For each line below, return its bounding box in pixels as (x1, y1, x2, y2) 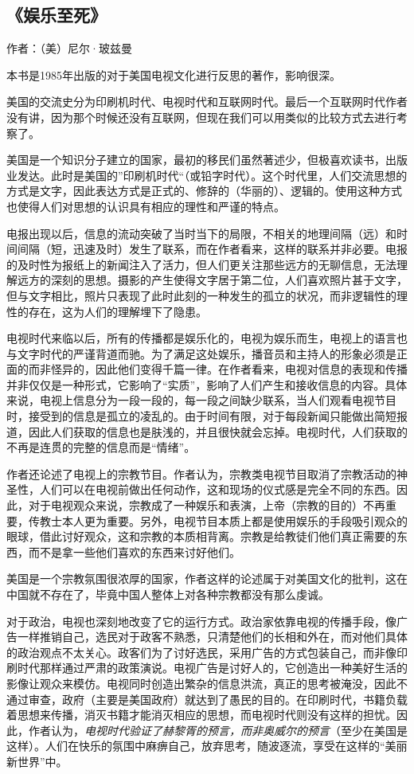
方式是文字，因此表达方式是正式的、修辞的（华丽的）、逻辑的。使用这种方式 (6, 182, 402, 199)
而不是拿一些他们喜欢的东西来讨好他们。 (28, 543, 240, 560)
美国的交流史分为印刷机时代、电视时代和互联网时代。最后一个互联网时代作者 (6, 93, 408, 110)
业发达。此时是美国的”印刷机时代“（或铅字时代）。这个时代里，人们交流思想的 (6, 166, 408, 183)
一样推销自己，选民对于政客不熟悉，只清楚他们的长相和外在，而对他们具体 (17, 628, 408, 645)
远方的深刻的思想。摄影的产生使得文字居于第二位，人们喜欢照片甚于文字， (17, 272, 408, 288)
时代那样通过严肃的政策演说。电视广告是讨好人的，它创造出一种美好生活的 (17, 659, 408, 676)
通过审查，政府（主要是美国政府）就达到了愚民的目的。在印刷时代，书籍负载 (6, 690, 408, 707)
